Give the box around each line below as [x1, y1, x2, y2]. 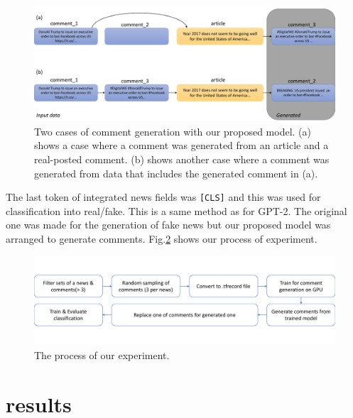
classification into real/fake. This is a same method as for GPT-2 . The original [6, 203, 347, 218]
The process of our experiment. [34, 348, 170, 363]
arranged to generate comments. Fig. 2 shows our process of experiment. [6, 231, 317, 246]
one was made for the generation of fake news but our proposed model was [6, 217, 331, 232]
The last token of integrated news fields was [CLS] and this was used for [6, 189, 321, 204]
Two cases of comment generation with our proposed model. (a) [34, 123, 311, 138]
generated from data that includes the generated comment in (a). [34, 165, 318, 180]
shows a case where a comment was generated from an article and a [34, 138, 329, 153]
